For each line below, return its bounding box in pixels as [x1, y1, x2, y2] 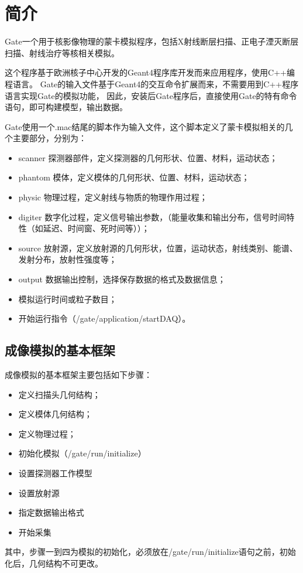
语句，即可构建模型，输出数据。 [5, 101, 128, 113]
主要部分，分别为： [12, 132, 87, 144]
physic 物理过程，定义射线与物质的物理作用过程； [18, 191, 208, 203]
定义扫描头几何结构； [18, 388, 101, 400]
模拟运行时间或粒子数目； [18, 292, 117, 305]
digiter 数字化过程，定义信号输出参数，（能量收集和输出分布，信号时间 [18, 210, 287, 223]
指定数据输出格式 [18, 506, 84, 519]
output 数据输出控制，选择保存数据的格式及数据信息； [18, 273, 226, 285]
